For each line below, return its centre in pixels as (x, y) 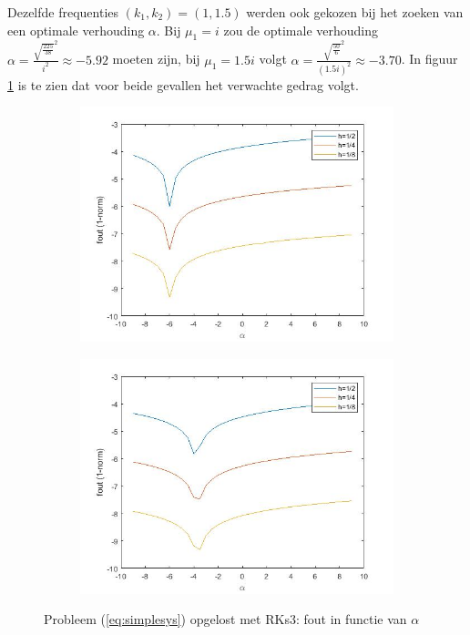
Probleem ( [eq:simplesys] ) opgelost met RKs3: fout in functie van (225, 619)
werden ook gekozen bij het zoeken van (355, 12)
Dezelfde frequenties (63, 12)
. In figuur (429, 59)
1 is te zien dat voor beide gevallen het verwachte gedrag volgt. (183, 84)
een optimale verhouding (76, 30)
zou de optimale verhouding (301, 30)
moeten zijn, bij (156, 59)
